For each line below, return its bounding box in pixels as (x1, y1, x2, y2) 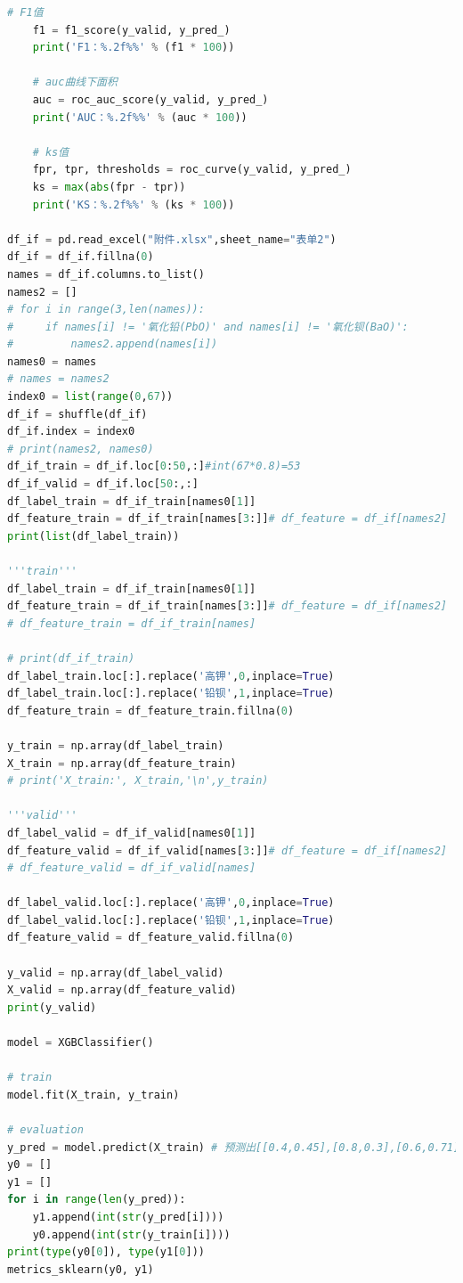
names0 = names (7, 355, 97, 368)
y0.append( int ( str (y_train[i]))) (32, 1228, 231, 1241)
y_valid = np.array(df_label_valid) (7, 966, 224, 979)
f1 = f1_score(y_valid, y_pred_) (32, 23, 231, 37)
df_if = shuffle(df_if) (7, 407, 148, 421)
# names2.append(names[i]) (7, 338, 218, 351)
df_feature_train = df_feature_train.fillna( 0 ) (7, 704, 295, 717)
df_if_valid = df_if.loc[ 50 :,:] (7, 478, 199, 491)
